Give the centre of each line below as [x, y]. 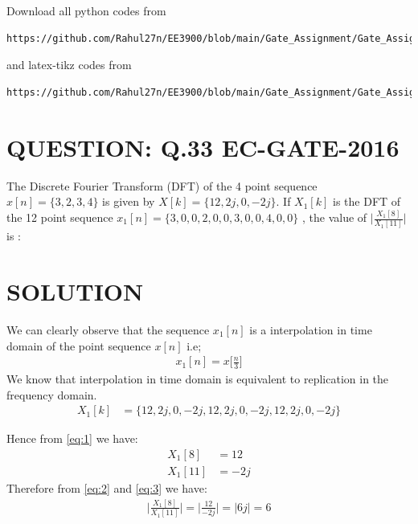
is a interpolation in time [311, 330]
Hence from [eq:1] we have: [72, 438]
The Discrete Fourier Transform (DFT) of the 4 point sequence [162, 185]
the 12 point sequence [60, 217]
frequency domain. [52, 394]
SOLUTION [75, 291]
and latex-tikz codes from [69, 65]
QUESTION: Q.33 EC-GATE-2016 [203, 147]
